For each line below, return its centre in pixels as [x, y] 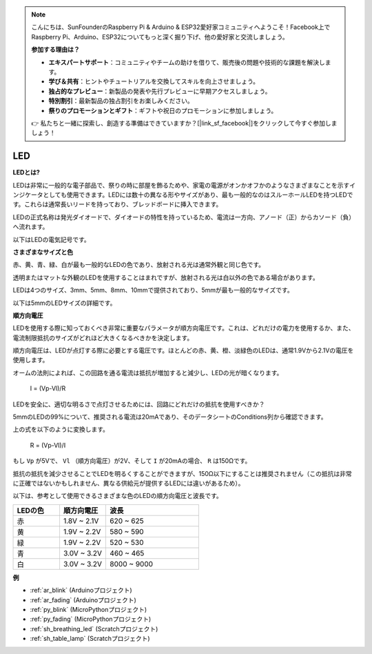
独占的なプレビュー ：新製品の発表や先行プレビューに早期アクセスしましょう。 [160, 91]
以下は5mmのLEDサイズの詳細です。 [64, 303]
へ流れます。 [31, 227]
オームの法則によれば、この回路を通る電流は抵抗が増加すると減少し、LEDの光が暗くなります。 [148, 373]
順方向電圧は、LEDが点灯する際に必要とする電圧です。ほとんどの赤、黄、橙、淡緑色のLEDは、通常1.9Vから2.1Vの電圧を [183, 350]
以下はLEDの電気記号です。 [52, 239]
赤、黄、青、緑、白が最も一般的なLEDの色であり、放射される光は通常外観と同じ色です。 [139, 265]
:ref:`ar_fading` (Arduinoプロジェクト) [83, 599]
